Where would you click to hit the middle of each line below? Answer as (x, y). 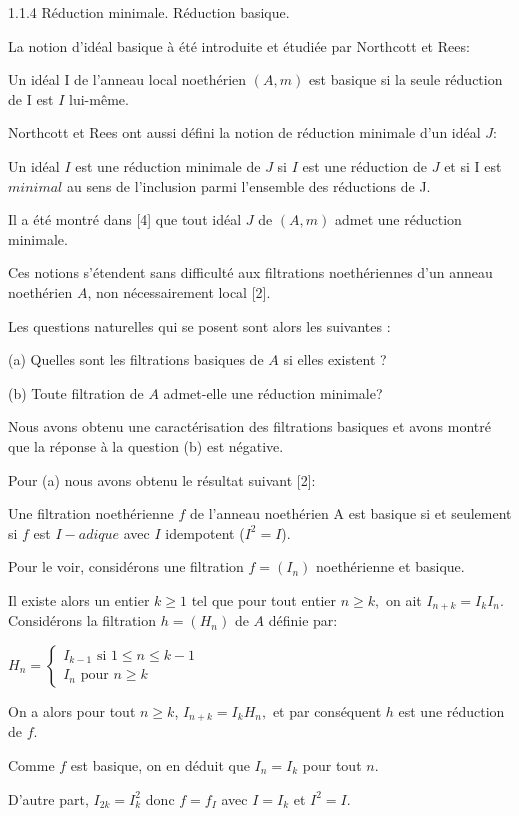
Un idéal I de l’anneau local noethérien (127, 79)
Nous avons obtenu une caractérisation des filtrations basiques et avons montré (249, 426)
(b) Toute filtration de (76, 392)
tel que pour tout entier (264, 599)
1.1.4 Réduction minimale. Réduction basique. (149, 12)
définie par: (303, 620)
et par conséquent (327, 710)
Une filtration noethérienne (91, 513)
